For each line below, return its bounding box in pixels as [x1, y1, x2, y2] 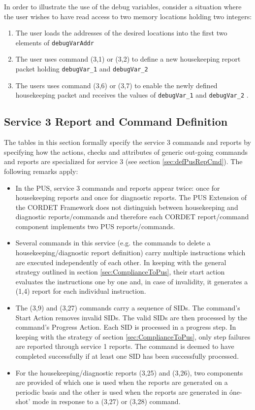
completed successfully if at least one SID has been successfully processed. [15, 351, 239, 361]
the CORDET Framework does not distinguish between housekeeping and [15, 202, 238, 212]
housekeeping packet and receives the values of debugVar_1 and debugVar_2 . [15, 90, 249, 100]
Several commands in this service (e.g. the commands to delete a [15, 238, 211, 248]
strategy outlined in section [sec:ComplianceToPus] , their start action [15, 267, 225, 277]
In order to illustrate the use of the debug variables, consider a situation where [4, 1, 242, 11]
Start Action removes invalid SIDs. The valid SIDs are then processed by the [15, 312, 248, 322]
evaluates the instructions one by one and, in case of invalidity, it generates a [15, 276, 248, 286]
